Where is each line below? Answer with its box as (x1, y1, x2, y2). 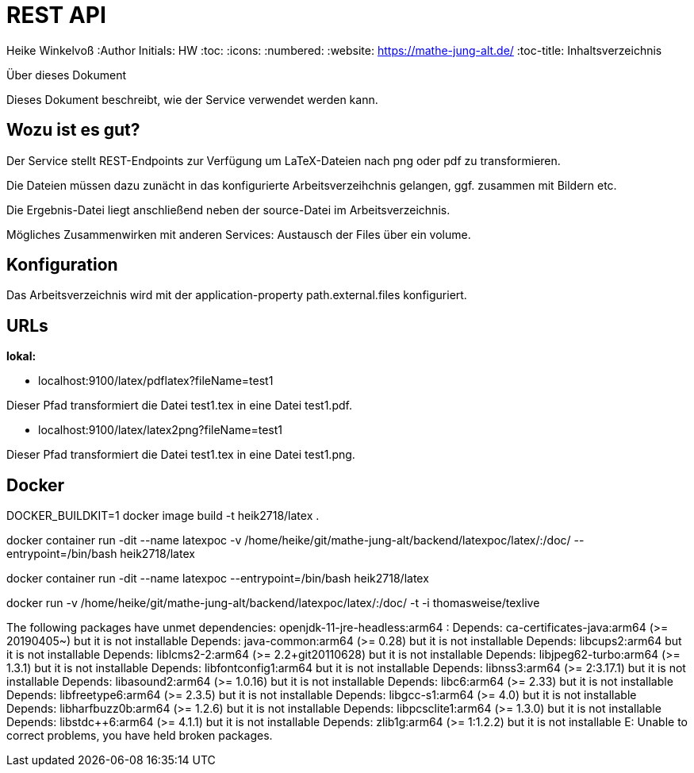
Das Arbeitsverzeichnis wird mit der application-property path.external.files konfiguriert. (6, 288, 467, 302)
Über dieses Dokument (6, 67, 127, 82)
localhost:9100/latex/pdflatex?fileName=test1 (38, 374, 274, 388)
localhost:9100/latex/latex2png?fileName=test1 (38, 423, 282, 437)
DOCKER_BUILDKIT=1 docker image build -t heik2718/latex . (6, 509, 320, 523)
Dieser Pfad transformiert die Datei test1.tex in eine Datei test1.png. (6, 448, 355, 462)
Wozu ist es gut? (6, 120, 140, 140)
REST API (6, 2, 106, 29)
